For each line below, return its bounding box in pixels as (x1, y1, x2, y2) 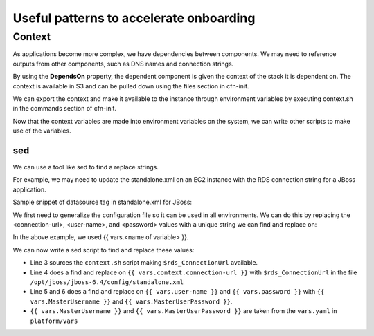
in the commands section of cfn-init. (12, 104, 117, 113)
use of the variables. (12, 127, 72, 135)
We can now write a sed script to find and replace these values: (12, 245, 195, 254)
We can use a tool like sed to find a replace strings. (12, 163, 159, 171)
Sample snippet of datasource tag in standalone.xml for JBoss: (12, 198, 193, 207)
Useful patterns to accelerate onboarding (12, 10, 256, 26)
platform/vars (30, 317, 78, 325)
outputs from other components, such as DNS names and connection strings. (12, 59, 234, 68)
